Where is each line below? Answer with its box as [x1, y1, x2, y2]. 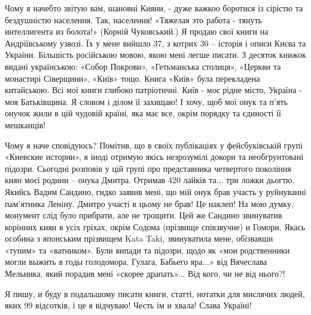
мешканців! [5, 118, 46, 131]
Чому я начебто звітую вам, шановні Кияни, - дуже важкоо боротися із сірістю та [5, 2, 303, 14]
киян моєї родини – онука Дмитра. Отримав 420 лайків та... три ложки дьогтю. [5, 174, 295, 186]
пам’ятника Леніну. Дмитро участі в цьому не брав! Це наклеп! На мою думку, [5, 197, 294, 209]
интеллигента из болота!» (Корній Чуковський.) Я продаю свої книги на [5, 25, 269, 38]
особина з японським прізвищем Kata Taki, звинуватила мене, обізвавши [5, 232, 273, 245]
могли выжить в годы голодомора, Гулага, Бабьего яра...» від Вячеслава [5, 255, 267, 268]
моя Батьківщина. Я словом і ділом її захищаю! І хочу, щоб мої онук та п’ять [5, 95, 288, 107]
